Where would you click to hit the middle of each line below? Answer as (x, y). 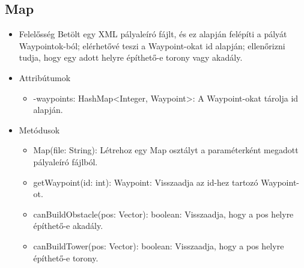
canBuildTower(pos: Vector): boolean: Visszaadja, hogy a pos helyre (159, 245)
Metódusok (39, 129)
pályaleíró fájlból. (65, 161)
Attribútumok (45, 77)
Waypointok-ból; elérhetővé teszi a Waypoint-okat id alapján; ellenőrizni (152, 45)
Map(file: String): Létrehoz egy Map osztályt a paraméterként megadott (166, 150)
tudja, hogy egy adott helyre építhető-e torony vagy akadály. (131, 57)
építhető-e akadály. (68, 226)
